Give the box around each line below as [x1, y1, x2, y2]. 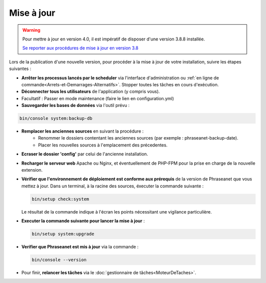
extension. [21, 167, 43, 173]
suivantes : [9, 66, 32, 71]
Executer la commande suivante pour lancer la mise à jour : [21, 218, 145, 224]
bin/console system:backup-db [19, 116, 93, 121]
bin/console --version [32, 257, 87, 263]
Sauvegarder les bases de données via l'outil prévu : [21, 103, 130, 108]
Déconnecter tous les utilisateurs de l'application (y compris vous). [21, 89, 160, 95]
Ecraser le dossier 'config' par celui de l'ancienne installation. [21, 151, 148, 157]
